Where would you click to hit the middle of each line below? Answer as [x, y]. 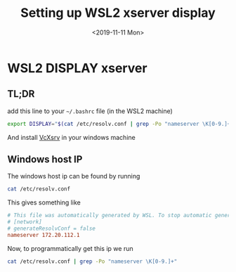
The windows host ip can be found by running [74, 176]
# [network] [25, 222]
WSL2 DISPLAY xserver [77, 68]
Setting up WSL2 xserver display [118, 13]
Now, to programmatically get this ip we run [70, 248]
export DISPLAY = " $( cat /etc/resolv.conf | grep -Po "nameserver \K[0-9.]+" [120, 124]
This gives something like [44, 202]
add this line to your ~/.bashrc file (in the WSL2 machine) [90, 111]
